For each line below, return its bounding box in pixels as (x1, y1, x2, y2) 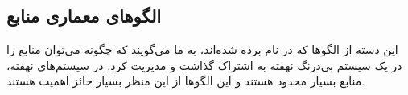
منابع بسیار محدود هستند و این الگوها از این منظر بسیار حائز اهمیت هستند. (6, 72, 365, 89)
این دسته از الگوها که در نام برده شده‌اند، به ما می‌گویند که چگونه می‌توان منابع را (6, 41, 398, 58)
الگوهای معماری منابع (6, 3, 162, 28)
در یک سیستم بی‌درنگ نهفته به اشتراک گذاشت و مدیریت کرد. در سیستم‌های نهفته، (6, 56, 402, 73)
